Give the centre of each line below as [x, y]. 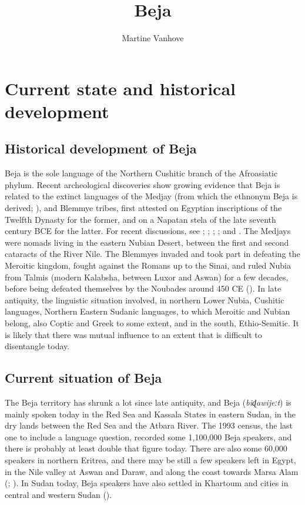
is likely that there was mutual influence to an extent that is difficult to [133, 334]
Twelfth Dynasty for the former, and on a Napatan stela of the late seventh [140, 219]
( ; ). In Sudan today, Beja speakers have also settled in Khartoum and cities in [147, 483]
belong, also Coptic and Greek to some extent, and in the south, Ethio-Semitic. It [152, 323]
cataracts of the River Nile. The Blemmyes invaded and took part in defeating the [152, 254]
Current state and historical [120, 88]
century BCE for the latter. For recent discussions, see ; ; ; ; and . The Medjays [148, 231]
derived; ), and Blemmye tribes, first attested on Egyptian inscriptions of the [143, 208]
